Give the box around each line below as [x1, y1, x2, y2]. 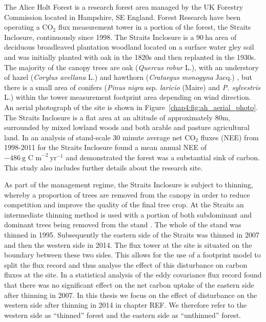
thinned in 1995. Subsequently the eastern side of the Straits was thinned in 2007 [4, 229, 259, 240]
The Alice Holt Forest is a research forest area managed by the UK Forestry [4, 2, 243, 12]
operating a [4, 22, 40, 32]
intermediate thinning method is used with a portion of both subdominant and [4, 209, 252, 220]
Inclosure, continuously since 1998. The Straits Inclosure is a [4, 31, 194, 42]
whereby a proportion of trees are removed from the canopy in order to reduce [4, 189, 250, 200]
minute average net [122, 132, 182, 142]
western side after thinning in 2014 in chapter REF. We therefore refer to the [4, 299, 247, 310]
